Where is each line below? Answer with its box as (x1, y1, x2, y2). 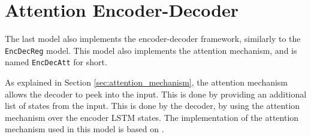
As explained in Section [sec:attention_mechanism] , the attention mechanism (5, 76, 288, 89)
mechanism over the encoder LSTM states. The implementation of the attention (5, 111, 299, 123)
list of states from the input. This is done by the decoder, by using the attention (5, 99, 300, 112)
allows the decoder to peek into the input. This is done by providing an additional (5, 87, 307, 100)
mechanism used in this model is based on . (5, 123, 164, 135)
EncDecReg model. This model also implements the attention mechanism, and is (5, 44, 297, 56)
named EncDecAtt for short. (5, 56, 107, 68)
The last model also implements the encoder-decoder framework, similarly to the (5, 32, 301, 45)
